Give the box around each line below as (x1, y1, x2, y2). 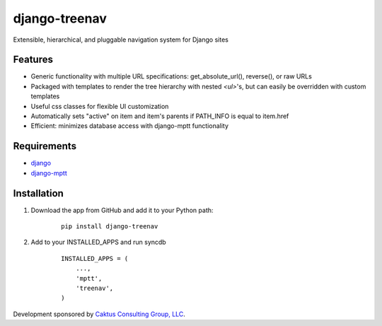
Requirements (13, 140, 77, 152)
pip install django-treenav (61, 223, 158, 230)
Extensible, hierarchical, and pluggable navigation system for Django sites (13, 35, 229, 44)
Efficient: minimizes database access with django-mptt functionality (30, 122, 229, 130)
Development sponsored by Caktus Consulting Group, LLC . (13, 310, 185, 318)
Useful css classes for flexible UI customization (30, 102, 169, 110)
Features (13, 54, 53, 66)
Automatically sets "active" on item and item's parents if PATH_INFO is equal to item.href (30, 112, 289, 120)
